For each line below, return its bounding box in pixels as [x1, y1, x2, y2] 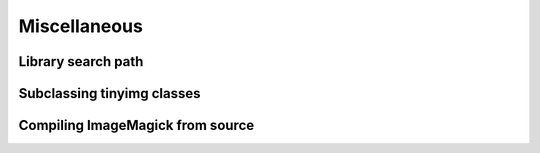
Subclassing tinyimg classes [18, 85, 201, 102]
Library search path [18, 53, 144, 70]
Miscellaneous [18, 15, 144, 37]
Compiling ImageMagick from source [18, 117, 255, 134]
